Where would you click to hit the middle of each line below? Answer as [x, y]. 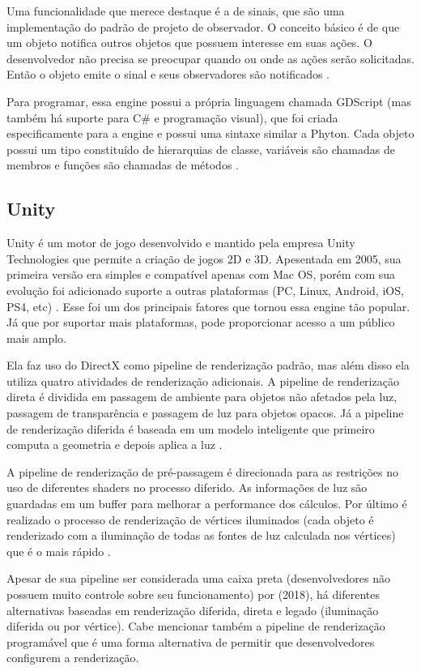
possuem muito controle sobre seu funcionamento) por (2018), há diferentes [193, 594]
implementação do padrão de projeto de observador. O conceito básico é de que [203, 26]
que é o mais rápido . [59, 551]
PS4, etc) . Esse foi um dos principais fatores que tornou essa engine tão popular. [208, 306]
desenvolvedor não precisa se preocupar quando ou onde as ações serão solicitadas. [210, 58]
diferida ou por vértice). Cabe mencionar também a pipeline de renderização [196, 626]
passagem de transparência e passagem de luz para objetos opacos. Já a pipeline [205, 413]
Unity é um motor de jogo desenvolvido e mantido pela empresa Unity [181, 243]
